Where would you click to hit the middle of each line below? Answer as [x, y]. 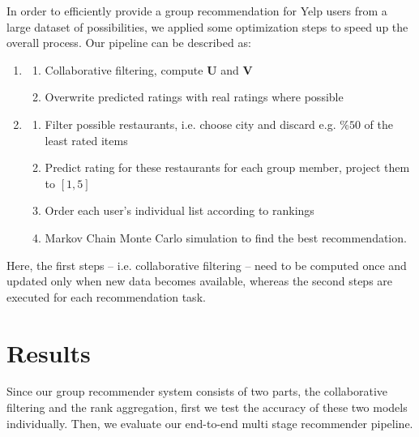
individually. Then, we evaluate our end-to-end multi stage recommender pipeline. [210, 423]
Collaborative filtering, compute [124, 69]
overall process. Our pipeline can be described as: [129, 43]
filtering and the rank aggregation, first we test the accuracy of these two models [207, 407]
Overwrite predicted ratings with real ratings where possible [194, 97]
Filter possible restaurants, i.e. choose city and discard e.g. [190, 124]
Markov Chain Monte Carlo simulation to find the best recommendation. [226, 237]
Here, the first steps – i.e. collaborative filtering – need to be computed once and [207, 265]
